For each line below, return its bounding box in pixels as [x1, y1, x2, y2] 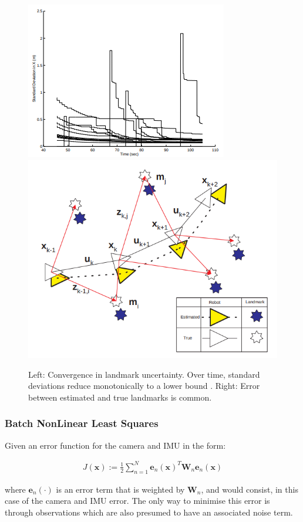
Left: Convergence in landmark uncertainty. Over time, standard [28, 368, 260, 380]
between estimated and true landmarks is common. [28, 391, 212, 403]
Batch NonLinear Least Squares [5, 416, 159, 431]
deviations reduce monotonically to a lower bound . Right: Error [28, 379, 260, 392]
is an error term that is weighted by [56, 483, 185, 495]
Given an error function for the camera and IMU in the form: [5, 439, 226, 451]
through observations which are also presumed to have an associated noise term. [5, 506, 293, 518]
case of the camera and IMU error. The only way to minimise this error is [5, 494, 270, 507]
